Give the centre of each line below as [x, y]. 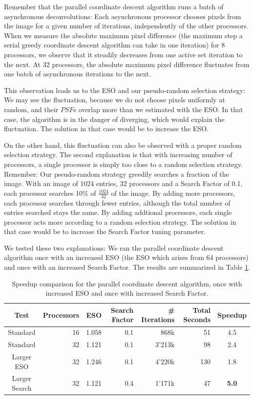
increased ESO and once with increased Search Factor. [127, 293]
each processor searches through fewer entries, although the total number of [117, 202]
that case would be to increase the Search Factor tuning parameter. [105, 231]
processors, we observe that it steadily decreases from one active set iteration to [123, 54]
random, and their [31, 109]
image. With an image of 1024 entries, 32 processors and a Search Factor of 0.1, [123, 183]
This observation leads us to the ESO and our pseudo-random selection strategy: [125, 90]
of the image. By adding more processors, [173, 193]
